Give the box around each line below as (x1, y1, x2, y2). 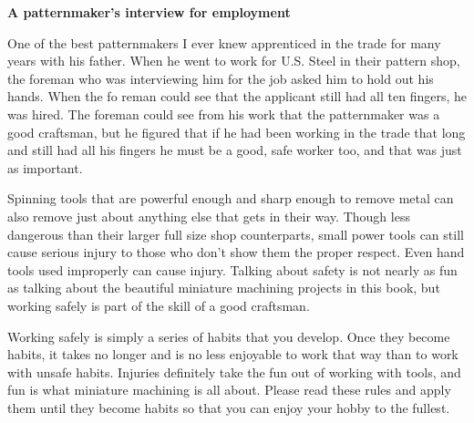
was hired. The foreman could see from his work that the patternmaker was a (7, 104, 440, 123)
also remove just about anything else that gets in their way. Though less (7, 206, 410, 225)
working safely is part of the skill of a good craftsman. (7, 295, 310, 315)
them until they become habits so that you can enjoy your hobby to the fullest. (7, 397, 450, 417)
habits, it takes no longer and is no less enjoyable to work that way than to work (7, 345, 459, 364)
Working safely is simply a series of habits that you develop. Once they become (7, 326, 450, 346)
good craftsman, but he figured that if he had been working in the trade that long (7, 122, 466, 141)
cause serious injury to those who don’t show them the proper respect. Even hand (7, 242, 465, 262)
